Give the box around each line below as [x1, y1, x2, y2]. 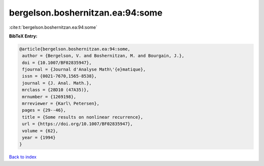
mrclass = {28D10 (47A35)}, [22, 87, 89, 92]
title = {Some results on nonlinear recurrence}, [22, 114, 144, 120]
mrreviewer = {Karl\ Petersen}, [22, 101, 100, 107]
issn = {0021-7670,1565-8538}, [22, 74, 97, 79]
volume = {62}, [22, 128, 59, 133]
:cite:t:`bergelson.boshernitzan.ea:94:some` [9, 24, 98, 30]
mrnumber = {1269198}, [22, 94, 77, 99]
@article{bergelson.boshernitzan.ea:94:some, [19, 46, 131, 52]
